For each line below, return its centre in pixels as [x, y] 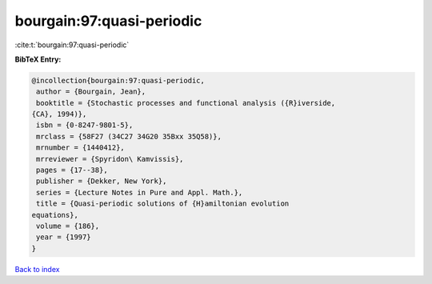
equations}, [55, 215]
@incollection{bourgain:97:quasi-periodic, [118, 80]
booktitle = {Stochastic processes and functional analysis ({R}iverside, [186, 103]
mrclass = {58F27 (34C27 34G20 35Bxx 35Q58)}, [129, 136]
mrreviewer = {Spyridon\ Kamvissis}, [110, 159]
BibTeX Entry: [38, 59]
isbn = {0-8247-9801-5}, [85, 125]
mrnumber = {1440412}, [81, 148]
